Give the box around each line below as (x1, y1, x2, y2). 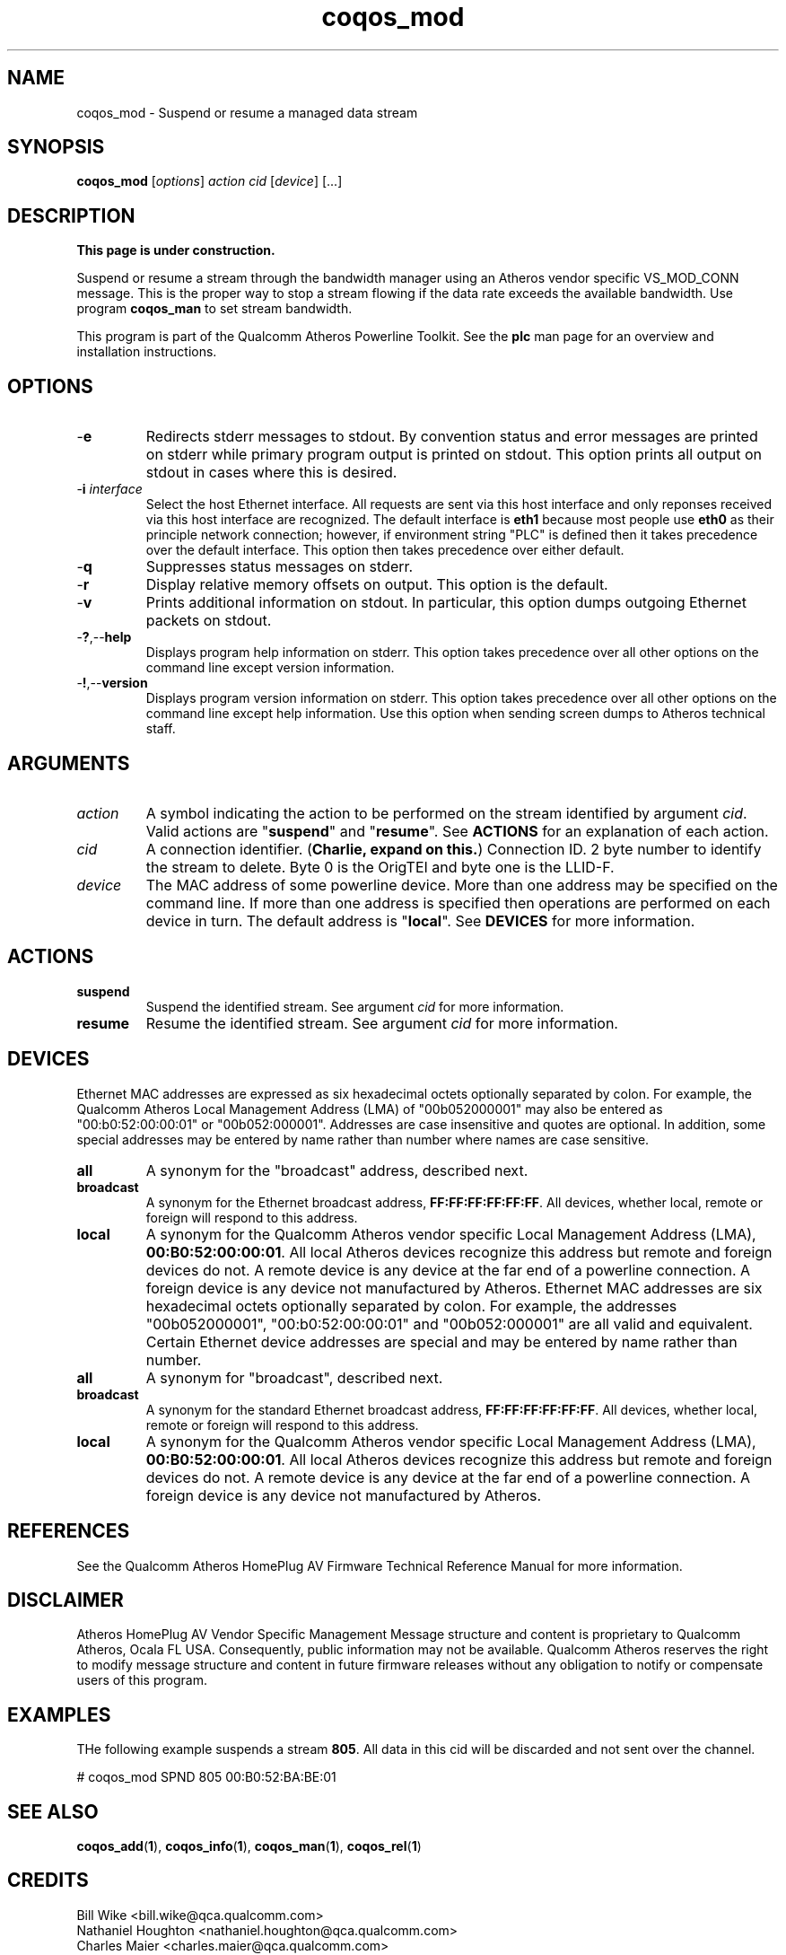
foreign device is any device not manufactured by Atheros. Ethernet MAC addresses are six (145, 1278, 763, 1297)
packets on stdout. (145, 611, 272, 630)
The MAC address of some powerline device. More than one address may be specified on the (145, 875, 778, 894)
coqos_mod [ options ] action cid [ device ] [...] (76, 173, 343, 189)
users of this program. (76, 1672, 207, 1688)
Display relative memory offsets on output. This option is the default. (145, 575, 608, 594)
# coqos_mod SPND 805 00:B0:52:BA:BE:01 (76, 1769, 336, 1785)
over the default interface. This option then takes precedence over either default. (145, 542, 624, 558)
